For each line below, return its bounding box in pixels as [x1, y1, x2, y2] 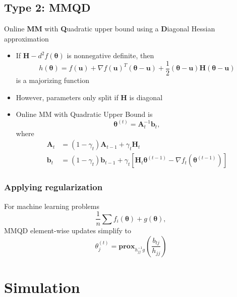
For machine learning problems [4, 200, 100, 211]
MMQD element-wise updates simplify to [4, 225, 132, 236]
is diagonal [129, 92, 163, 102]
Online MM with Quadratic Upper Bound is [16, 109, 153, 119]
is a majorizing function [16, 75, 89, 86]
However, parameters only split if [16, 92, 118, 102]
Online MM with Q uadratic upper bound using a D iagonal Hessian [4, 23, 215, 34]
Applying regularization [4, 181, 103, 193]
